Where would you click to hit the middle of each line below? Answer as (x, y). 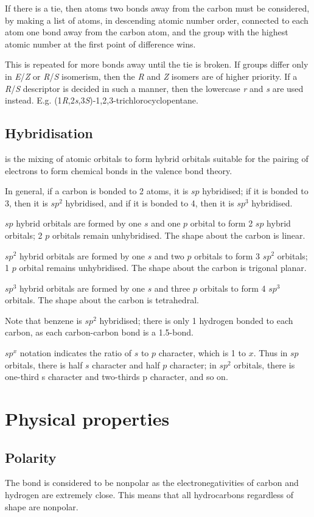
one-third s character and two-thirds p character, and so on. (117, 377)
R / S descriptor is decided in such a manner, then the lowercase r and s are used (154, 88)
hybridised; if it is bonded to (255, 191)
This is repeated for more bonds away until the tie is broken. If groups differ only (157, 64)
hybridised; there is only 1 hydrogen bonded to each (196, 320)
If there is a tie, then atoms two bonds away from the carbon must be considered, (157, 8)
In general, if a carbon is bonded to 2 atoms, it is (97, 191)
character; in (193, 364)
